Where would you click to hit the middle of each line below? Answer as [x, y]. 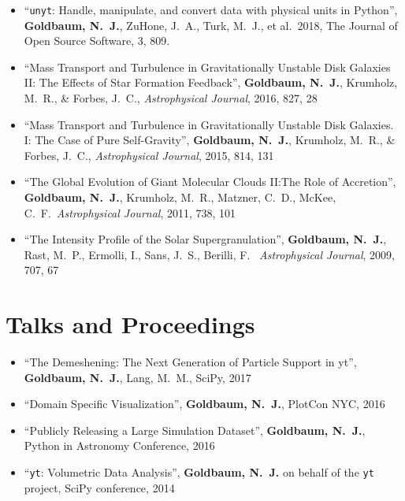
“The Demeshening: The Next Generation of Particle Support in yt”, [190, 362]
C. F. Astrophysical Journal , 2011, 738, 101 [130, 212]
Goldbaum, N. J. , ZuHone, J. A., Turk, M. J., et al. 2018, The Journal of [211, 25]
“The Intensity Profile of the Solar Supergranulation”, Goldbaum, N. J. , [205, 239]
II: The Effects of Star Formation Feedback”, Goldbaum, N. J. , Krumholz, [211, 82]
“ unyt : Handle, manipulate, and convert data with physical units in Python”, [211, 9]
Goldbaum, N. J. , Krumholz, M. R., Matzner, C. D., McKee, [180, 197]
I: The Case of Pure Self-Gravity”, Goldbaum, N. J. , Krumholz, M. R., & [210, 140]
